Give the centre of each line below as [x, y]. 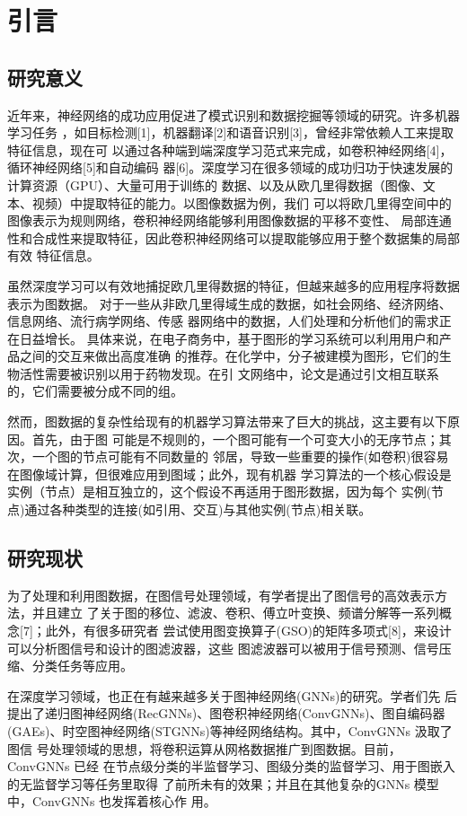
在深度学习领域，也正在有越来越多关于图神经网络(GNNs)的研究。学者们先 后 [233, 695]
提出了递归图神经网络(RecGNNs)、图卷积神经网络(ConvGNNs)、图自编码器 [226, 713]
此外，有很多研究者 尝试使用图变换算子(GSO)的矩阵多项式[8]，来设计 [248, 631]
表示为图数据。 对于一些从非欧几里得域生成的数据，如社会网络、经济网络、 [229, 303]
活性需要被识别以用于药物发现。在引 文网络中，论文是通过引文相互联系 [229, 373]
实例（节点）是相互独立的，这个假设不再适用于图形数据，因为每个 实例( [220, 491]
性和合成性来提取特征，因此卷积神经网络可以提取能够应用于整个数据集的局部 [233, 237]
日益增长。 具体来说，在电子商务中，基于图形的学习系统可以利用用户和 [229, 338]
